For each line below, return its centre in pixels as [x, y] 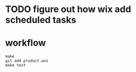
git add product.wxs [27, 61]
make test [16, 65]
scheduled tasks [41, 20]
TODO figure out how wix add [68, 9]
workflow [26, 43]
